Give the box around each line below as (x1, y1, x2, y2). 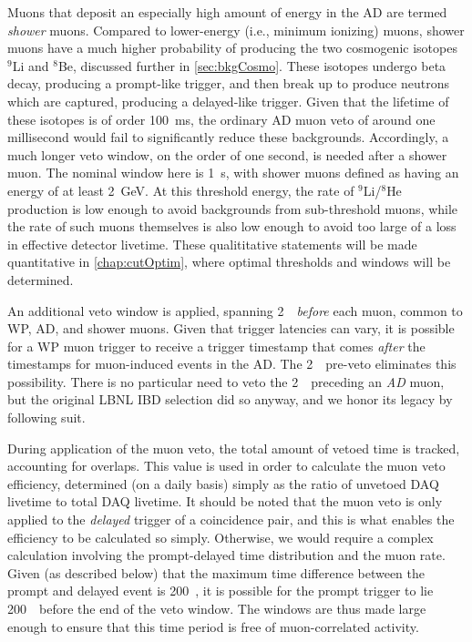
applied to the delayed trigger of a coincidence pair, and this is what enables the (7, 510, 455, 529)
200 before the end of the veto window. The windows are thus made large (7, 599, 426, 617)
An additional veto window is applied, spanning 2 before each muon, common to (7, 301, 463, 320)
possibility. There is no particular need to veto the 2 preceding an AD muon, (7, 372, 445, 391)
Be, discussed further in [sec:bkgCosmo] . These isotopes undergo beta (57, 56, 446, 75)
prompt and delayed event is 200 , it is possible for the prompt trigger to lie (7, 581, 434, 600)
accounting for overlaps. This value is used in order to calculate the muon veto (7, 456, 446, 475)
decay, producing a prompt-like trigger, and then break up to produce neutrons (7, 74, 449, 93)
